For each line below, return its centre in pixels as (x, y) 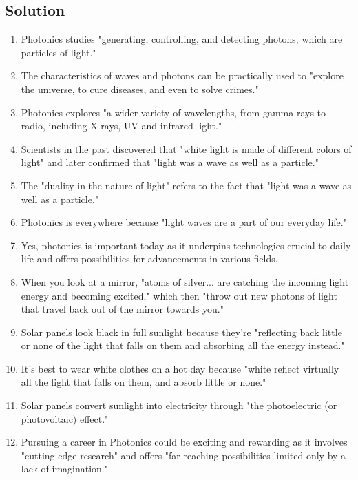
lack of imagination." (64, 469)
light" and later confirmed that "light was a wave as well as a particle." (170, 162)
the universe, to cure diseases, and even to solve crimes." (140, 88)
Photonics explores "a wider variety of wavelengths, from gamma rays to (173, 112)
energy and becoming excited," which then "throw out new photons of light (179, 295)
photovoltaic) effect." (65, 418)
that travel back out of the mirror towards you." (122, 309)
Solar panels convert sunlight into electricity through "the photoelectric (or (179, 405)
